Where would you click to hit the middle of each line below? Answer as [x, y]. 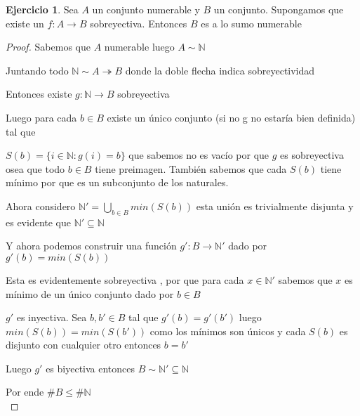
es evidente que [39, 222]
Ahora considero [41, 206]
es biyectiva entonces [91, 368]
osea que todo [35, 168]
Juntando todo [37, 70]
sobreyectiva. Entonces [139, 23]
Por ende [25, 392]
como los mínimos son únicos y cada [228, 331]
